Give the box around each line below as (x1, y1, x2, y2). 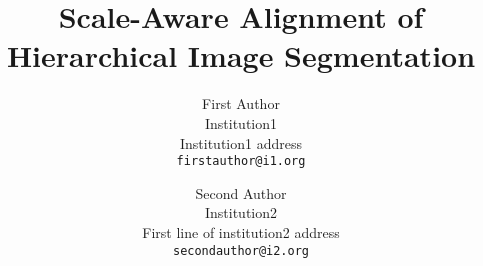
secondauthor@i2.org (172, 243, 310, 258)
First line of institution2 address (142, 221, 340, 242)
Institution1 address (179, 132, 302, 153)
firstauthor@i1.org (176, 154, 306, 169)
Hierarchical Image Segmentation (6, 35, 476, 76)
